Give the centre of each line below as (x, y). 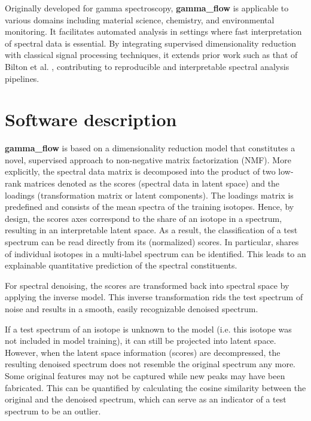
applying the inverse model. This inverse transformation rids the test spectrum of (154, 297)
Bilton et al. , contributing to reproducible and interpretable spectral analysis (147, 66)
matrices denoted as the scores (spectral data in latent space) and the (152, 183)
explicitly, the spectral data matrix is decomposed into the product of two (140, 171)
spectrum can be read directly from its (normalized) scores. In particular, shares (152, 242)
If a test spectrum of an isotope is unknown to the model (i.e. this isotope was (148, 329)
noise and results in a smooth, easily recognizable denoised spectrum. (132, 309)
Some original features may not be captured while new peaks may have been (145, 375)
